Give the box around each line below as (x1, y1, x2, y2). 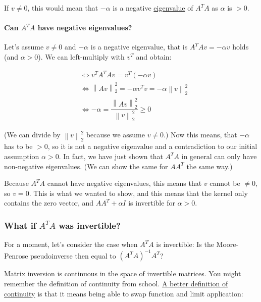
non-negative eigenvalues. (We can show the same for (4, 161, 168, 171)
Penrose (4, 250, 28, 261)
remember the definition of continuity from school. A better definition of (4, 278, 228, 288)
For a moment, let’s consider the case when (4, 239, 138, 249)
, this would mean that (27, 3, 98, 13)
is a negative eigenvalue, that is (90, 41, 188, 52)
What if (4, 219, 36, 231)
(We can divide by (4, 129, 61, 140)
